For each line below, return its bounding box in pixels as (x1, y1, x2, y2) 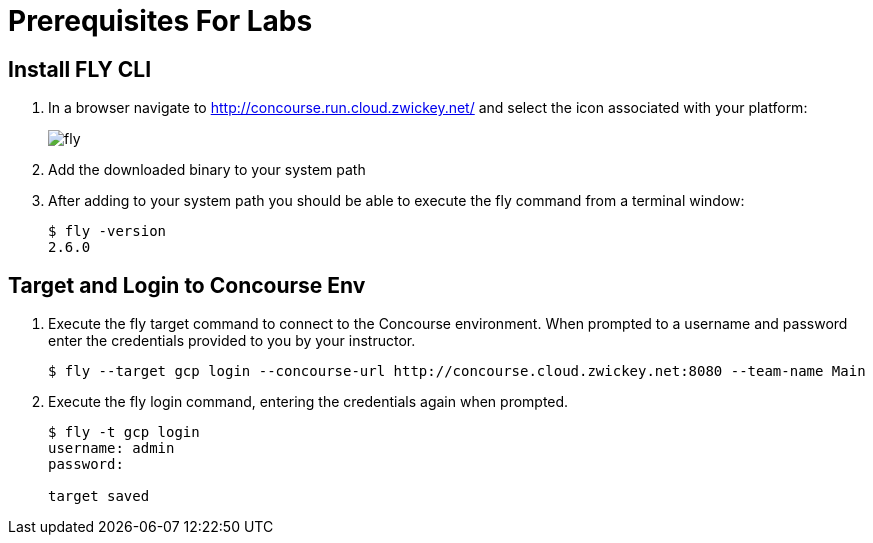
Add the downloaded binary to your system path (48, 161, 366, 179)
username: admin (48, 440, 175, 457)
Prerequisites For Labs (8, 4, 313, 38)
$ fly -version (48, 223, 167, 240)
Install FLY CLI (8, 56, 152, 82)
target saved (48, 488, 150, 505)
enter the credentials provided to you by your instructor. (48, 332, 416, 350)
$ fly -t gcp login (48, 424, 200, 441)
